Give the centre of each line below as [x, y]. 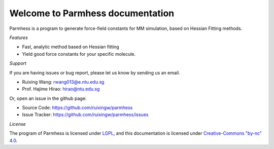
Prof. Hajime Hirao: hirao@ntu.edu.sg [61, 89]
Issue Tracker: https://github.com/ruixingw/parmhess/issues [85, 115]
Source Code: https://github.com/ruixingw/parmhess [77, 108]
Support [18, 63]
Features [19, 38]
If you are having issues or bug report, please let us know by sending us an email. [95, 72]
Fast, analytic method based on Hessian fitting [71, 47]
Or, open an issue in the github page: [48, 98]
